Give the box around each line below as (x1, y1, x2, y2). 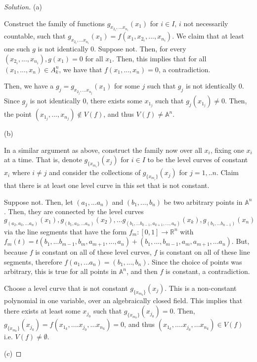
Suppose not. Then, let (4, 196, 73, 207)
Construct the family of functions (4, 18, 105, 28)
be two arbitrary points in (164, 196, 243, 207)
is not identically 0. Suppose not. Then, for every (38, 44, 186, 54)
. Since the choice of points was (147, 256, 242, 267)
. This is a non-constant (165, 282, 237, 293)
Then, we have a (4, 81, 54, 91)
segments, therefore (4, 256, 62, 267)
